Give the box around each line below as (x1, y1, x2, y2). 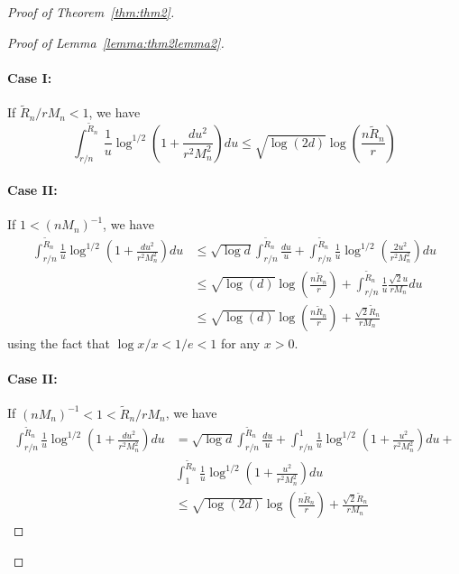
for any (220, 334, 261, 353)
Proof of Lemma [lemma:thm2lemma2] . (7, 32, 225, 51)
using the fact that (7, 334, 111, 353)
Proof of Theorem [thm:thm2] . (7, 3, 175, 21)
